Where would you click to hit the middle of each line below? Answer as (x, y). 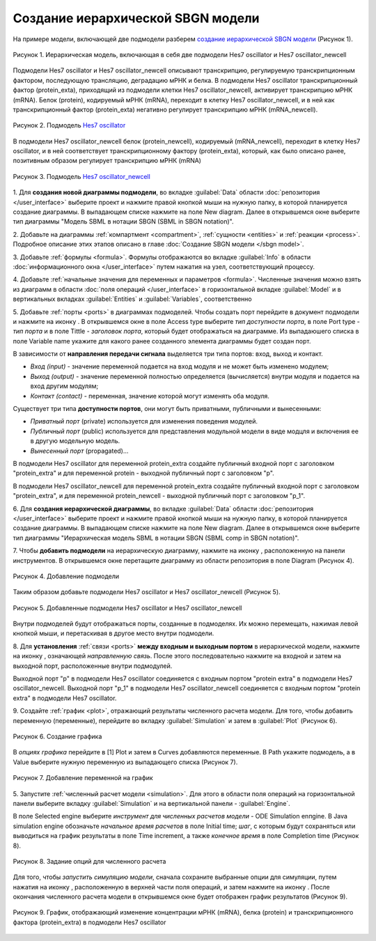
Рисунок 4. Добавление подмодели (66, 576)
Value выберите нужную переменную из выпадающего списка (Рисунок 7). (125, 762)
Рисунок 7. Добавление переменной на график (83, 778)
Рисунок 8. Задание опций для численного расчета (89, 861)
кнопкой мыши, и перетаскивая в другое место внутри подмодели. (113, 633)
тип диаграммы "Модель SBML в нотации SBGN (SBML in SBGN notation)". (123, 221)
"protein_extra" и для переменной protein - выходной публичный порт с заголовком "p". (143, 473)
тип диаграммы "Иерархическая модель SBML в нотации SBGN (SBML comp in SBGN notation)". (156, 538)
